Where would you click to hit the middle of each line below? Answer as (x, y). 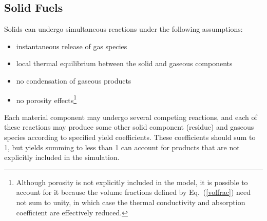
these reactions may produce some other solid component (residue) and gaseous (129, 127)
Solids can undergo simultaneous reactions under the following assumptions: (123, 29)
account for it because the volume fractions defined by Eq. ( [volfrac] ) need (133, 192)
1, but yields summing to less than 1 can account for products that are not (122, 147)
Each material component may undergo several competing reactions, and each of (131, 117)
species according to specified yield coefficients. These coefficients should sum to (130, 137)
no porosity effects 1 (46, 99)
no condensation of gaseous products (74, 80)
